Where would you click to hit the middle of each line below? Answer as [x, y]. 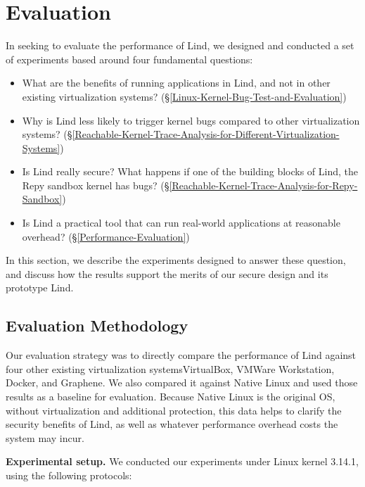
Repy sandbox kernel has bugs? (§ [96, 185]
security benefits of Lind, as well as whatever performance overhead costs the [172, 424]
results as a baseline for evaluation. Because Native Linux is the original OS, [171, 397]
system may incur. [45, 437]
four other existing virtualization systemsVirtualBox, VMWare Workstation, [170, 368]
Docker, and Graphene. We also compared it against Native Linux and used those [182, 382]
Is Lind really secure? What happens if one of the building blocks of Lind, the [190, 171]
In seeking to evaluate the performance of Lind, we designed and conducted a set [180, 45]
